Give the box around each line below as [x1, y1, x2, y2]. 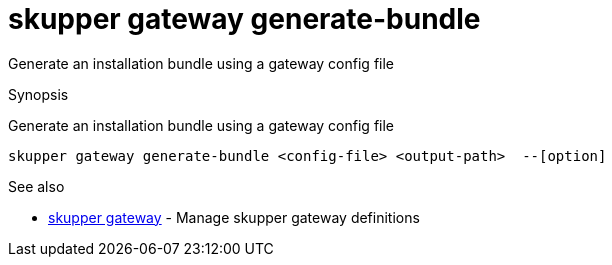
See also [8, 177, 65, 195]
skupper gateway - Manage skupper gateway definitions [48, 208, 420, 226]
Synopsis [8, 85, 69, 103]
